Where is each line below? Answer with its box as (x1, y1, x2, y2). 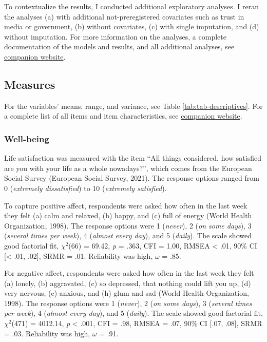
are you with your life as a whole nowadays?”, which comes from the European (4, 162, 252, 173)
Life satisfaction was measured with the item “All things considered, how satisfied (4, 153, 261, 163)
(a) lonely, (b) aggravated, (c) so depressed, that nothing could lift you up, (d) (4, 277, 251, 288)
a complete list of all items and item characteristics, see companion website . (4, 110, 242, 121)
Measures (4, 76, 55, 92)
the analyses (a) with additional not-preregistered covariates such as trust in (4, 11, 244, 22)
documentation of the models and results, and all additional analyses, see (4, 41, 235, 52)
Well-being (4, 132, 49, 145)
